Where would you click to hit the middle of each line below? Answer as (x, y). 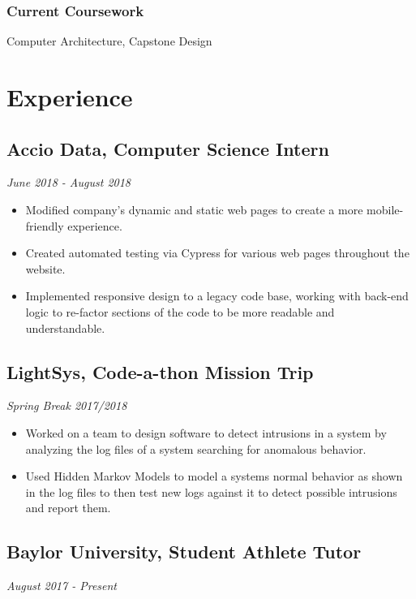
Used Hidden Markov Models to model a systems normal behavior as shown (214, 476)
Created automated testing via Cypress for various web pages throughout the (217, 253)
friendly (45, 225)
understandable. (65, 328)
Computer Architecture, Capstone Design (109, 41)
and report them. (68, 508)
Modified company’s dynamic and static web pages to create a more (194, 209)
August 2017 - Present (62, 586)
